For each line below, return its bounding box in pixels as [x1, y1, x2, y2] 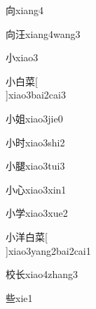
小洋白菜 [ [6, 229, 48, 244]
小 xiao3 [6, 50, 39, 65]
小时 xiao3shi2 [6, 134, 65, 149]
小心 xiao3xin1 [6, 182, 67, 196]
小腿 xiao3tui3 [6, 158, 65, 173]
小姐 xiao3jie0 [6, 111, 63, 125]
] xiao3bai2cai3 [6, 87, 66, 102]
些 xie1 [6, 290, 33, 305]
